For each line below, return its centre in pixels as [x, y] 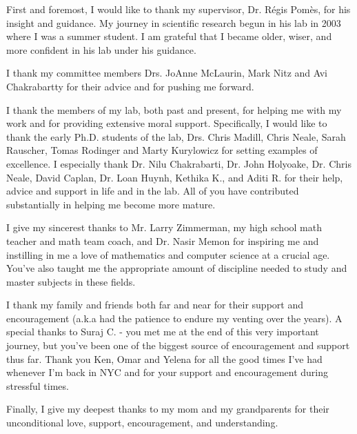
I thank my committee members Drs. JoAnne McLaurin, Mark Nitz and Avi [167, 73]
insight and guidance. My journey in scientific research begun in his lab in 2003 [174, 22]
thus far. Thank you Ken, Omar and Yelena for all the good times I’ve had [164, 358]
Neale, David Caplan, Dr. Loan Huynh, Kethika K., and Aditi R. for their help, [175, 177]
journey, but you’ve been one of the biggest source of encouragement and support [178, 345]
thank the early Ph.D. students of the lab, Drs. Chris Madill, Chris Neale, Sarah [176, 136]
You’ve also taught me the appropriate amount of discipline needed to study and [177, 268]
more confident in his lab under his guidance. [101, 49]
